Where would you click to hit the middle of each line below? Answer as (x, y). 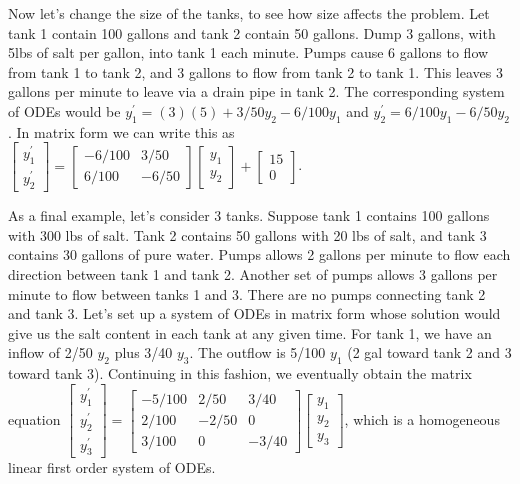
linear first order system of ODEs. (112, 467)
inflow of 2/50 (50, 352)
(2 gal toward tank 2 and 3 (429, 352)
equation (34, 418)
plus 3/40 (143, 352)
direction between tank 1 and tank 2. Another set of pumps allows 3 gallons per (253, 273)
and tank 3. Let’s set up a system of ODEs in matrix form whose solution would (254, 313)
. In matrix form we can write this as (121, 131)
